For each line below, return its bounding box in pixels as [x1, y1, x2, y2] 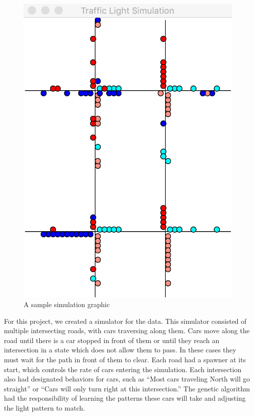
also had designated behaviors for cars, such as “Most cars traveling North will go [4, 374, 250, 384]
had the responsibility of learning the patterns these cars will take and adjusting [4, 393, 246, 403]
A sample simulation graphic [24, 299, 110, 310]
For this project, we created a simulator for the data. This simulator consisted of [4, 315, 247, 326]
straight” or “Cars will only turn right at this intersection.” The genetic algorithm [4, 383, 250, 393]
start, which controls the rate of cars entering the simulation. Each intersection [4, 364, 242, 374]
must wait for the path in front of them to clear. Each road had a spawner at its [4, 354, 246, 365]
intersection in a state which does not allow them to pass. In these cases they [4, 345, 236, 355]
